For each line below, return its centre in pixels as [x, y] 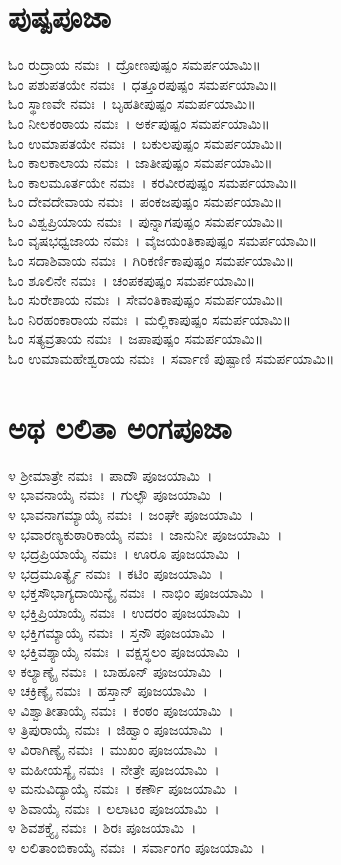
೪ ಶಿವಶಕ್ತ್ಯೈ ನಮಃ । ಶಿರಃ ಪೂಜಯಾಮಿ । [102, 827]
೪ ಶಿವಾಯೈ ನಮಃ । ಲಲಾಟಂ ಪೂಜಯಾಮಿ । [114, 807]
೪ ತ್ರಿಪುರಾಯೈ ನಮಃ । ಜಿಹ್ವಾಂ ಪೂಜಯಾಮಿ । [116, 729]
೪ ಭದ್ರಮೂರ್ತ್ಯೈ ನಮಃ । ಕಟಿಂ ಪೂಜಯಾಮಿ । [116, 572]
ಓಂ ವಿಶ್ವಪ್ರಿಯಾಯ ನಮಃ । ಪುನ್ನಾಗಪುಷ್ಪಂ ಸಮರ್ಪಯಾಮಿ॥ [146, 220]
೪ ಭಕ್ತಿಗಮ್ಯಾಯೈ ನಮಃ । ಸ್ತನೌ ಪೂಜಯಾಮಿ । [117, 631]
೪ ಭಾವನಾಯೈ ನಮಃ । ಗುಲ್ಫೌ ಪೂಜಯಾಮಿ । [116, 494]
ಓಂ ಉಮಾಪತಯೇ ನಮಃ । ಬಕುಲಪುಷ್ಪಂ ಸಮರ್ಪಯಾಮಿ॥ [145, 142]
